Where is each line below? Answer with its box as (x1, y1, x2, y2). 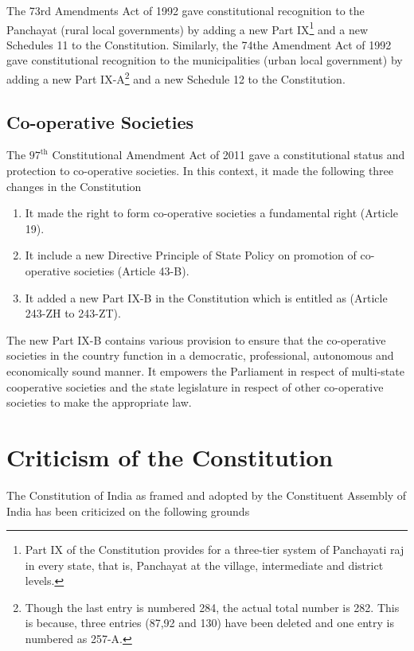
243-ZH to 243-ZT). (25, 305, 121, 322)
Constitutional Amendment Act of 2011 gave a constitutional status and (52, 146, 405, 163)
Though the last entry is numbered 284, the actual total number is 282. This (25, 598, 400, 615)
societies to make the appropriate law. (6, 394, 192, 411)
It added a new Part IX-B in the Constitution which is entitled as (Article (25, 289, 388, 306)
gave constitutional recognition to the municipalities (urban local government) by (6, 52, 403, 68)
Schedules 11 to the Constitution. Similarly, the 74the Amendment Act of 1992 (6, 36, 392, 53)
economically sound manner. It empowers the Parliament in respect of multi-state (6, 363, 404, 380)
